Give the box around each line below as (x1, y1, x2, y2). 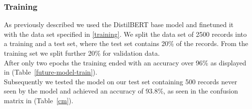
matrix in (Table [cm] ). (4, 95, 74, 105)
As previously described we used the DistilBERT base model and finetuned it (4, 19, 234, 30)
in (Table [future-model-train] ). (4, 67, 97, 77)
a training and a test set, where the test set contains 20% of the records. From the (4, 38, 249, 48)
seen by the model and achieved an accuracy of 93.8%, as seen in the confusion (4, 86, 238, 96)
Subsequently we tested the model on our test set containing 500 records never (4, 76, 237, 86)
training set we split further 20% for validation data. (4, 48, 160, 58)
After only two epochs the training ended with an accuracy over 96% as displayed (4, 57, 247, 67)
